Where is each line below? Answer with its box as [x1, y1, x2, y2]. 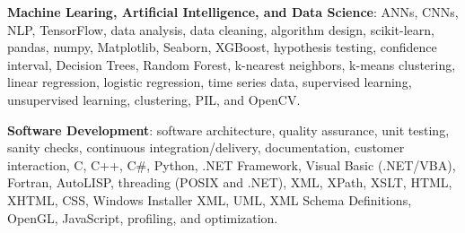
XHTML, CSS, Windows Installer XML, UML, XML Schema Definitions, [7, 190, 412, 209]
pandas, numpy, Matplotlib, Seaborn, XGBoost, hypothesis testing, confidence [7, 38, 437, 56]
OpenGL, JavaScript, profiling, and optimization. [7, 208, 278, 227]
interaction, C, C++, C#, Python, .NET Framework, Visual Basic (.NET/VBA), [7, 155, 456, 174]
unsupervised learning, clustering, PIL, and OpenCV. [7, 90, 301, 108]
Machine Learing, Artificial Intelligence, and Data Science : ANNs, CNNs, [7, 3, 459, 21]
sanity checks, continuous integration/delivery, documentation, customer [7, 138, 405, 157]
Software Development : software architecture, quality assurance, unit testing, [7, 120, 450, 139]
